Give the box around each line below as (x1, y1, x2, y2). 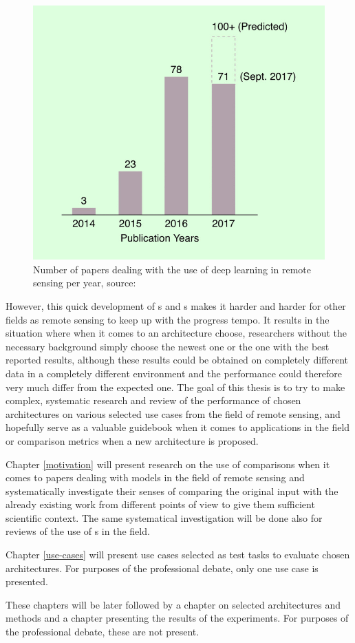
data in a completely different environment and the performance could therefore (6, 366, 343, 380)
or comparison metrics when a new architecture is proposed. (6, 433, 259, 447)
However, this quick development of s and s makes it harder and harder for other (6, 298, 346, 313)
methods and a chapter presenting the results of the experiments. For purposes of (6, 611, 349, 625)
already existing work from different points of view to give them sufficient (6, 497, 315, 512)
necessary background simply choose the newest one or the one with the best (6, 339, 330, 353)
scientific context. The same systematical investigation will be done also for (6, 510, 323, 525)
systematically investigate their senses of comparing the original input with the (6, 483, 338, 498)
